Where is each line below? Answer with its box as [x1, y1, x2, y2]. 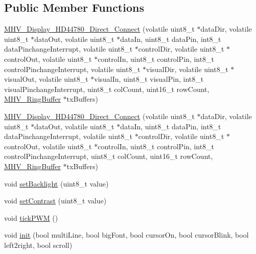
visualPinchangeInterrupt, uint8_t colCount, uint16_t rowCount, [4, 83, 210, 94]
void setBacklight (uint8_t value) [4, 178, 109, 189]
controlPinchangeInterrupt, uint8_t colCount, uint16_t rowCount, [4, 151, 213, 161]
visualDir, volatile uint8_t [146, 63, 228, 74]
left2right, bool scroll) [4, 239, 73, 250]
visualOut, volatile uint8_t [4, 74, 88, 84]
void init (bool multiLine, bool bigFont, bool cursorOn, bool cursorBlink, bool [4, 229, 249, 240]
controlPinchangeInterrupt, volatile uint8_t [4, 63, 141, 74]
